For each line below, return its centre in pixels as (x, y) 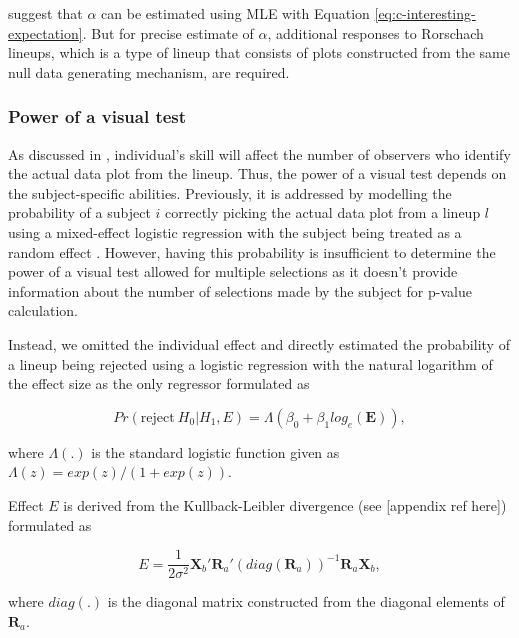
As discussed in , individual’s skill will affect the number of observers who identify (259, 153)
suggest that (45, 13)
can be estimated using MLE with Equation (235, 13)
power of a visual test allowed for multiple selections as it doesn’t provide (233, 271)
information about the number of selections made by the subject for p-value (240, 290)
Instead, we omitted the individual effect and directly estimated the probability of (259, 343)
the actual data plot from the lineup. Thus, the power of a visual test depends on (257, 173)
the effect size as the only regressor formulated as (159, 383)
